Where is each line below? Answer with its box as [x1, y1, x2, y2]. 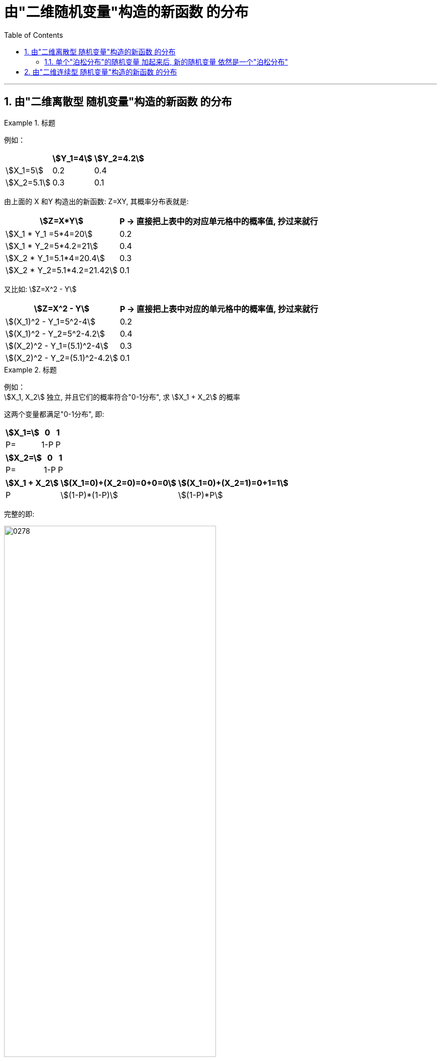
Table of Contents [4, 30, 63, 39]
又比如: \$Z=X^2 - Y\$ [4, 284, 77, 293]
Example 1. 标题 [4, 118, 55, 127]
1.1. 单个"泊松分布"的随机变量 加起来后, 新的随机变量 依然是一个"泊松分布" [44, 57, 288, 66]
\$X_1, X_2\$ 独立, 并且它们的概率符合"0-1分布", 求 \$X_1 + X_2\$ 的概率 [4, 392, 241, 401]
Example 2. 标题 [4, 365, 57, 374]
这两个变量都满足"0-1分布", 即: [4, 409, 104, 418]
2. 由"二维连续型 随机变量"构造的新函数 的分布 [24, 67, 177, 76]
